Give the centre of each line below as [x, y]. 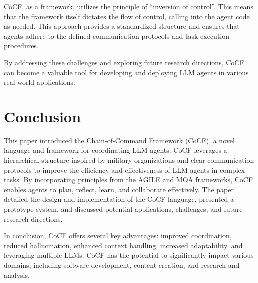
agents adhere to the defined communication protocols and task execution [117, 36]
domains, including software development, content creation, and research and [122, 265]
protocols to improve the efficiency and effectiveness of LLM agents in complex [125, 169]
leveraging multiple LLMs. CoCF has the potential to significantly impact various [129, 255]
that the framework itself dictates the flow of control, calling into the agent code [127, 16]
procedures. [21, 46]
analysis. [17, 274]
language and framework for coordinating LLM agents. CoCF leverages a [116, 150]
